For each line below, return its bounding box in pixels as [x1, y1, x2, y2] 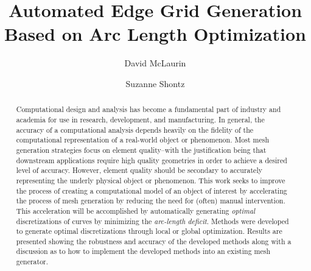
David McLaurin [124, 57, 186, 69]
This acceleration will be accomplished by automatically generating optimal [16, 205, 256, 216]
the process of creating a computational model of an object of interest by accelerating [16, 185, 287, 195]
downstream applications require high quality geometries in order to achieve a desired [16, 155, 287, 165]
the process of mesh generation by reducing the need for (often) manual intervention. [16, 195, 285, 206]
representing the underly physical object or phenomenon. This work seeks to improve [16, 175, 285, 185]
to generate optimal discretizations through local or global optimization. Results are [16, 226, 282, 236]
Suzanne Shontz [125, 77, 185, 90]
